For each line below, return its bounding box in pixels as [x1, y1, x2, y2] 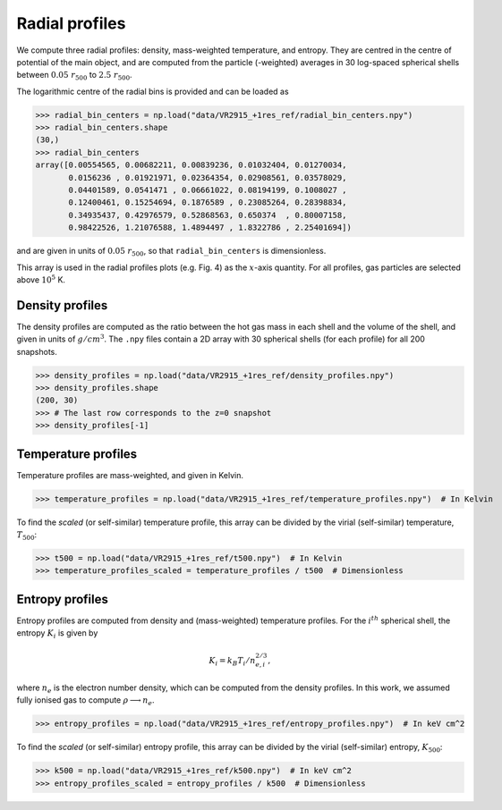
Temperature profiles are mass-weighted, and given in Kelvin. [16, 469, 244, 480]
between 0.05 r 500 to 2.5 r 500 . [16, 70, 133, 82]
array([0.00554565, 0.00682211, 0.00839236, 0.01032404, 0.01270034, [35, 160, 347, 170]
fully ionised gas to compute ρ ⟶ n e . [16, 695, 156, 708]
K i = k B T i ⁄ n [208, 655, 256, 668]
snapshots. [16, 346, 58, 357]
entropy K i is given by [16, 628, 98, 641]
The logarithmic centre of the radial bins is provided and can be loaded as [16, 86, 290, 97]
